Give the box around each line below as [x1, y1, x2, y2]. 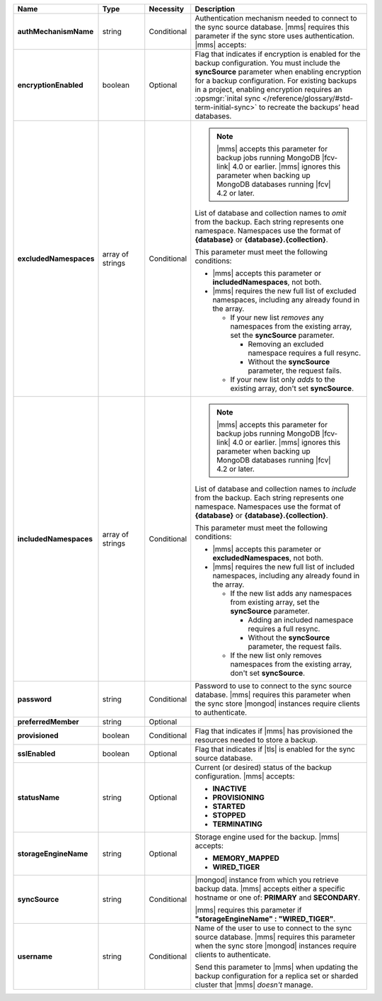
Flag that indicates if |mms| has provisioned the [195, 726, 353, 736]
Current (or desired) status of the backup [195, 762, 332, 772]
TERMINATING [212, 819, 263, 829]
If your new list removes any [230, 312, 325, 322]
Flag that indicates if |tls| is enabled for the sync [195, 745, 355, 754]
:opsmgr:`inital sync [195, 94, 261, 103]
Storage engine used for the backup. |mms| [195, 832, 340, 842]
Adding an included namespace [248, 615, 354, 625]
